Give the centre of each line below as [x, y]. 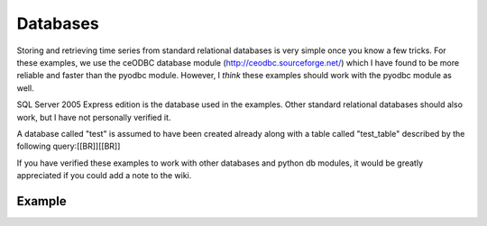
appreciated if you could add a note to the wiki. [104, 176]
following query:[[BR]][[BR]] [69, 146]
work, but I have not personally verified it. [94, 117]
